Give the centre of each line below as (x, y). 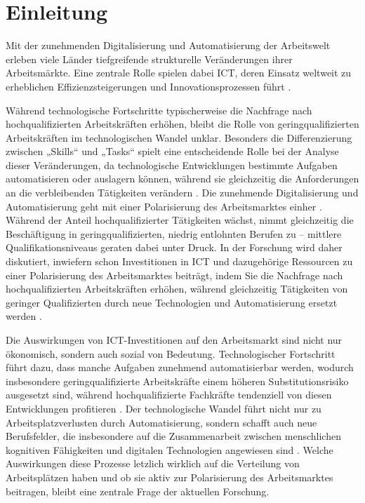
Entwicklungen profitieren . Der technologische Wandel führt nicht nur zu (164, 408)
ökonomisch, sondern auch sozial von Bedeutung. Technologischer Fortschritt (171, 353)
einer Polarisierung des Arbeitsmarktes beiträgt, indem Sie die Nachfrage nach (174, 275)
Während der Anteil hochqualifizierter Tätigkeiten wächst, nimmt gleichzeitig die (180, 220)
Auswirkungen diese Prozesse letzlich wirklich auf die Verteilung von (153, 463)
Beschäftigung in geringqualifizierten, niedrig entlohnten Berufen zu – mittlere (174, 233)
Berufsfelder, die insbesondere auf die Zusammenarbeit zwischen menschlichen (173, 436)
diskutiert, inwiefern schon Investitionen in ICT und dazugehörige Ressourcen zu (179, 261)
